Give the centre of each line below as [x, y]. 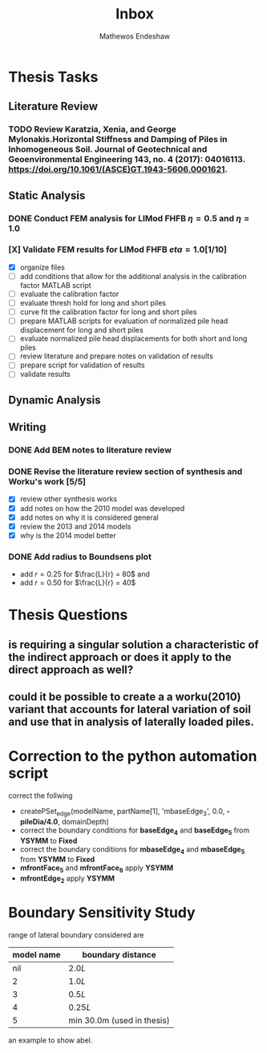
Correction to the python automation [133, 757]
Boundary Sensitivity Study [102, 913]
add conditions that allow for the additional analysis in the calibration [133, 276]
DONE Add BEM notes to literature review [90, 450]
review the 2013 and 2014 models [75, 526]
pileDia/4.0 [39, 821]
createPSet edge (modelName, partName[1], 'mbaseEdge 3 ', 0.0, [122, 812]
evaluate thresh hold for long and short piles [93, 303]
